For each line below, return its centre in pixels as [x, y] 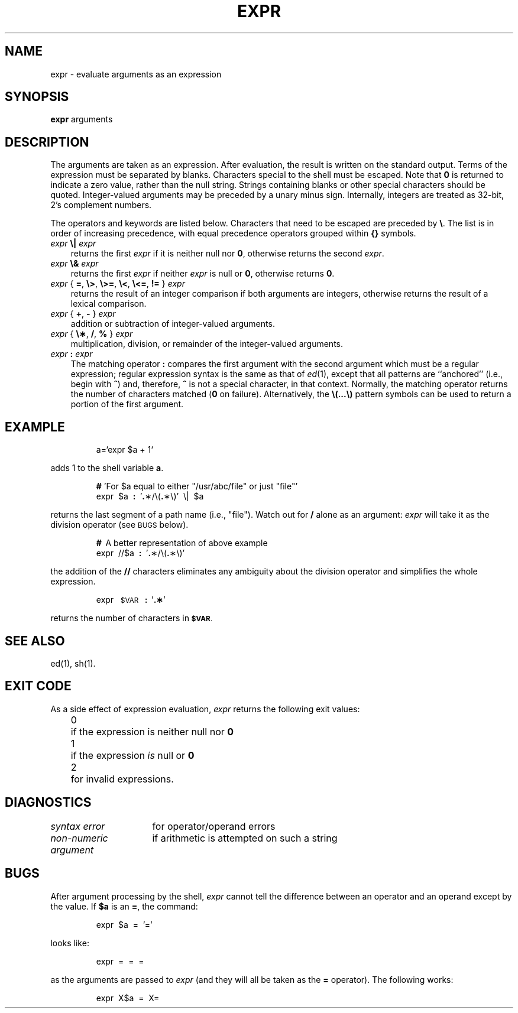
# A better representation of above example [182, 543]
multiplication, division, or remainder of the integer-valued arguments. [207, 344]
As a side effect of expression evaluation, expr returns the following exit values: [205, 709]
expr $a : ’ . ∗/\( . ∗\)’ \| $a [150, 496]
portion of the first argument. [127, 404]
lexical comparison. [109, 304]
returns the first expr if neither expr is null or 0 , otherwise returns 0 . [203, 274]
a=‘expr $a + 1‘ [124, 450]
